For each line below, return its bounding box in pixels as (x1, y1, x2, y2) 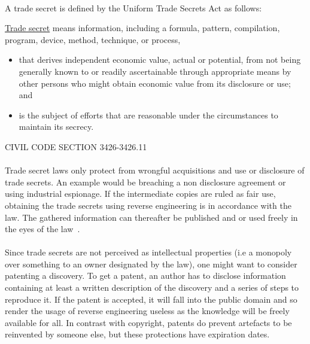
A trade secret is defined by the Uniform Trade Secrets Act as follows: (5, 1, 262, 14)
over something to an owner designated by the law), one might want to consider (5, 257, 297, 270)
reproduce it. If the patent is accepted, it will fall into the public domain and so (5, 293, 297, 305)
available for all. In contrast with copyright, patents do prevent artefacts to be (5, 316, 292, 328)
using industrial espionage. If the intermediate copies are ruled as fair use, (5, 187, 276, 200)
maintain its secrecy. (19, 120, 94, 133)
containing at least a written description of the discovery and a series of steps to (5, 281, 299, 294)
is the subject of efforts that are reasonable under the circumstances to (19, 108, 278, 121)
